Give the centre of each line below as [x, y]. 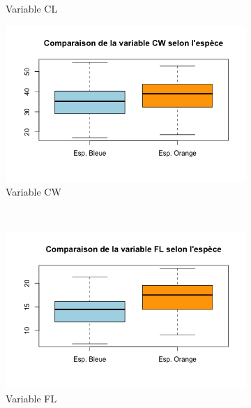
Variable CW [33, 192]
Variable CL [32, 8]
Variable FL [31, 399]
